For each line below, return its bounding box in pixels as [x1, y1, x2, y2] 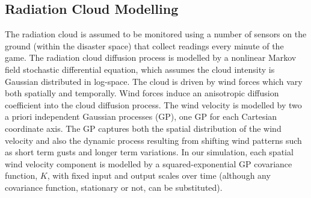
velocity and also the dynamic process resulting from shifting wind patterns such [5, 134, 302, 146]
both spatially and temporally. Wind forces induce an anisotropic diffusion [5, 87, 279, 99]
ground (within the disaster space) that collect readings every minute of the [5, 39, 284, 52]
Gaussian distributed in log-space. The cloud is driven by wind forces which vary [5, 75, 303, 87]
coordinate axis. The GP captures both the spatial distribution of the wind [5, 122, 282, 134]
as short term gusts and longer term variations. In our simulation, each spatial [5, 146, 294, 158]
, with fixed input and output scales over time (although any [47, 169, 271, 182]
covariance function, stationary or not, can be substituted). [5, 181, 223, 193]
